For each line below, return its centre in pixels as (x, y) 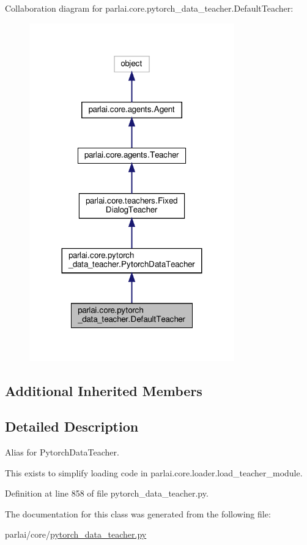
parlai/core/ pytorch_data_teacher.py (76, 534)
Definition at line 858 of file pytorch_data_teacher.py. (107, 493)
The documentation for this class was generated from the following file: (138, 513)
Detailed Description (72, 426)
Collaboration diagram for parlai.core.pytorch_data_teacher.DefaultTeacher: (149, 8)
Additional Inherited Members (104, 390)
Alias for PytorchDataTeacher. (62, 452)
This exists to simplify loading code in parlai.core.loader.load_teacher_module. (154, 472)
